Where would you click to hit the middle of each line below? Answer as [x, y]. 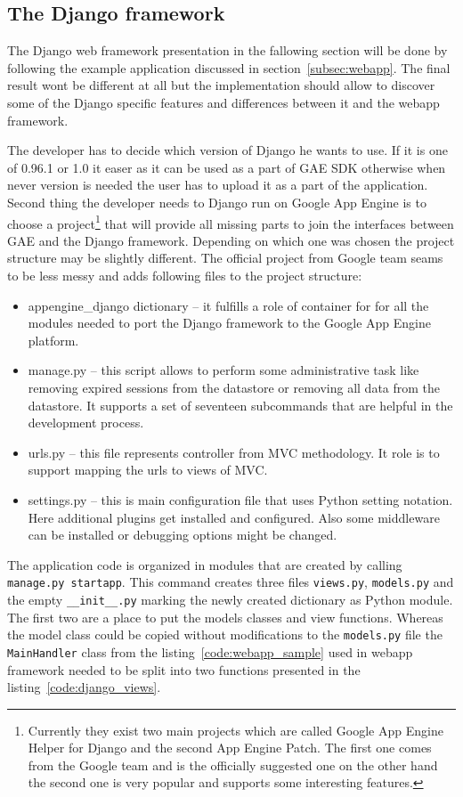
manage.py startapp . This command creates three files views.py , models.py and [231, 582]
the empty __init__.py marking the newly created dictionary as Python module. [230, 599]
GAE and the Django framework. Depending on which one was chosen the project [231, 240]
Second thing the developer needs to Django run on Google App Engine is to [217, 202]
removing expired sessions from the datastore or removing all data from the [234, 387]
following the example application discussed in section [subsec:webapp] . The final [229, 67]
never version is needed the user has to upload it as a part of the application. [218, 185]
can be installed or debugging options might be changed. [183, 535]
